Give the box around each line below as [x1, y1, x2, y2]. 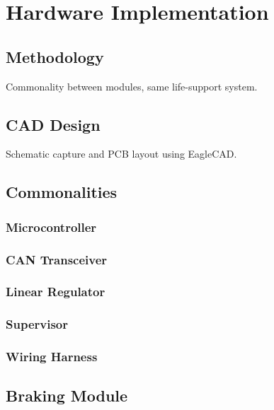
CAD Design [6, 113, 101, 135]
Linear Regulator [6, 283, 105, 300]
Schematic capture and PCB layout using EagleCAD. [6, 146, 237, 161]
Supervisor [6, 315, 68, 333]
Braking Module [6, 385, 128, 406]
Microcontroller [6, 218, 97, 235]
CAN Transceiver [6, 250, 108, 268]
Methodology [6, 45, 104, 67]
